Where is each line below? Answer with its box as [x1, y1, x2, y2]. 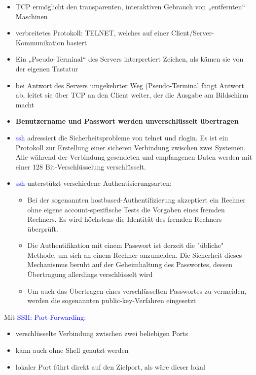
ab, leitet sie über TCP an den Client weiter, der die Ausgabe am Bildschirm [15, 90, 249, 100]
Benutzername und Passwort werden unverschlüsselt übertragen [15, 116, 239, 126]
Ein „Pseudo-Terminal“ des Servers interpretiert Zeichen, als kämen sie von [15, 54, 244, 64]
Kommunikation [15, 37, 65, 47]
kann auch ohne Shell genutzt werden [15, 345, 129, 355]
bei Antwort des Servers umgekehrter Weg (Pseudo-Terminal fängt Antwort [15, 80, 244, 90]
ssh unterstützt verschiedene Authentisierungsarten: [15, 178, 172, 188]
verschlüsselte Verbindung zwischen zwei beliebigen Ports [15, 328, 188, 339]
